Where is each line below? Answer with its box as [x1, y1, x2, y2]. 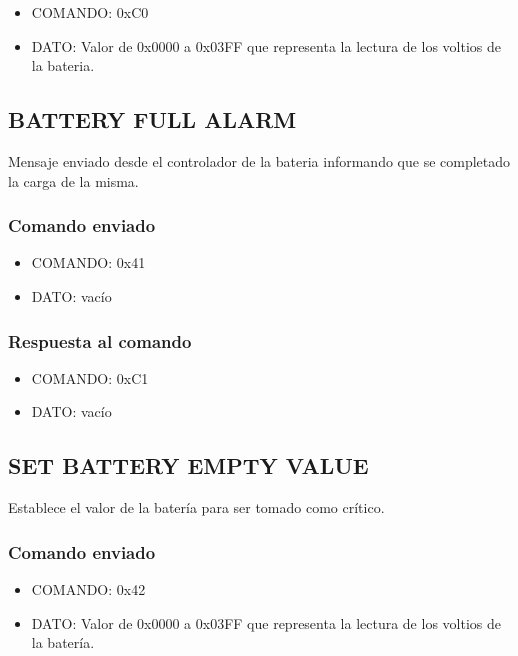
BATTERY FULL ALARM [8, 104, 297, 135]
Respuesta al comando [8, 328, 192, 353]
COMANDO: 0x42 [31, 579, 146, 599]
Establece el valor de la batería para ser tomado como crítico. [8, 497, 385, 518]
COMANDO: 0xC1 [31, 367, 149, 388]
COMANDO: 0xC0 [31, 2, 149, 22]
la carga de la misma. [8, 170, 139, 191]
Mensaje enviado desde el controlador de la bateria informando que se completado [8, 150, 511, 171]
